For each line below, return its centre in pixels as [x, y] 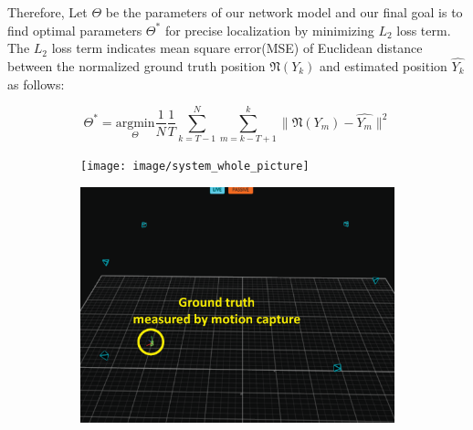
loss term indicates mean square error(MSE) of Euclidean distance [237, 48]
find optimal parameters [75, 30]
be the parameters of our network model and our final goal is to [284, 12]
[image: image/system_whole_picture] [195, 167]
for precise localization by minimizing [269, 30]
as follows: [36, 84]
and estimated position [384, 66]
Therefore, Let [47, 12]
